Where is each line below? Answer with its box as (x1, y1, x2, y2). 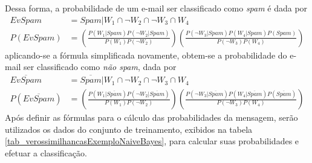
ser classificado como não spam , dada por (24, 60, 177, 73)
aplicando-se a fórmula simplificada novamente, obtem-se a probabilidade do (5, 48, 287, 61)
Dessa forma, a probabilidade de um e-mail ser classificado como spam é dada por (5, 2, 308, 14)
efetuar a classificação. (5, 146, 87, 159)
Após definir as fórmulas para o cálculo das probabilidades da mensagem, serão (5, 111, 298, 124)
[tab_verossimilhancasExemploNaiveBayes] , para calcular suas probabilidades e (5, 135, 299, 147)
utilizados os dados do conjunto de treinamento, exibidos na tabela (5, 123, 253, 135)
